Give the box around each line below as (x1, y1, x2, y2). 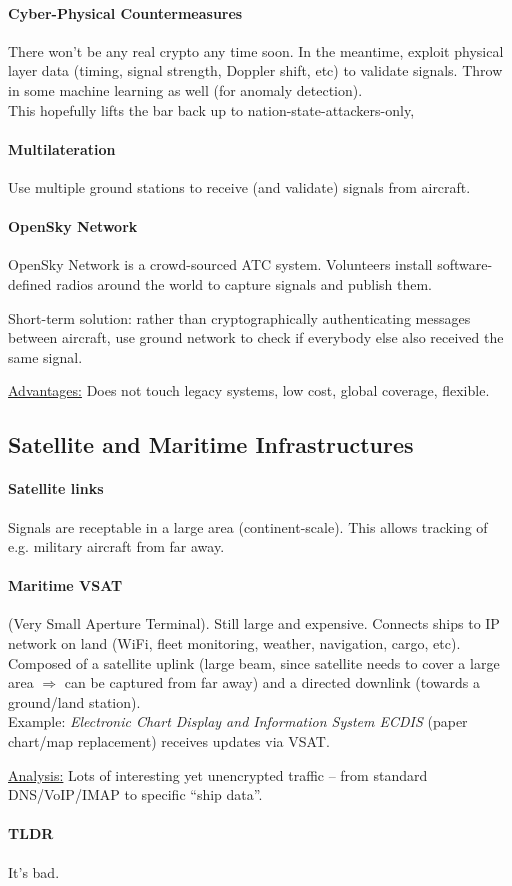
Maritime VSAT (8, 575, 123, 596)
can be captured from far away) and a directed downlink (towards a (64, 672, 480, 693)
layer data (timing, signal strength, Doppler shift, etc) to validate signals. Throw (8, 60, 503, 81)
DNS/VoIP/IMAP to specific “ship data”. (8, 784, 263, 805)
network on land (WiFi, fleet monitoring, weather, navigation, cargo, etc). (8, 633, 461, 654)
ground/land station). (8, 691, 141, 712)
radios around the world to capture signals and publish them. (56, 273, 433, 294)
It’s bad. (8, 861, 60, 882)
